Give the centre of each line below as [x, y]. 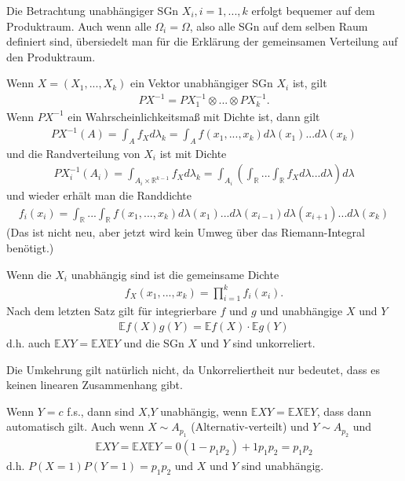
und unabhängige [301, 311]
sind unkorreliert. [274, 343]
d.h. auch [29, 343]
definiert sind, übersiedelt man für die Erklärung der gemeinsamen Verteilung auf [202, 41]
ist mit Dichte [193, 153]
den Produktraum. [51, 56]
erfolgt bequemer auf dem [313, 10]
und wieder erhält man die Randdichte [99, 195]
